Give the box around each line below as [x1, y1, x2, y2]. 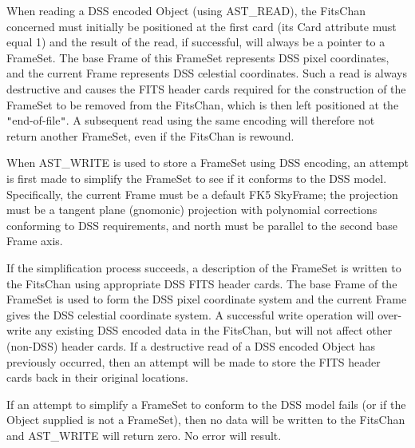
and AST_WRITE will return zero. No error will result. [6, 426, 282, 443]
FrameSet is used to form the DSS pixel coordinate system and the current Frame [6, 291, 407, 307]
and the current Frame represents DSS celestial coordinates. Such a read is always [6, 65, 407, 81]
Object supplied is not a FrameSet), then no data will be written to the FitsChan [6, 411, 405, 428]
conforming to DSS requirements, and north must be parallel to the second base [6, 216, 397, 233]
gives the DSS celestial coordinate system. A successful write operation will [6, 306, 374, 323]
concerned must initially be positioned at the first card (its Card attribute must [6, 18, 397, 34]
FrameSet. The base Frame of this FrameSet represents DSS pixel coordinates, [6, 49, 389, 65]
